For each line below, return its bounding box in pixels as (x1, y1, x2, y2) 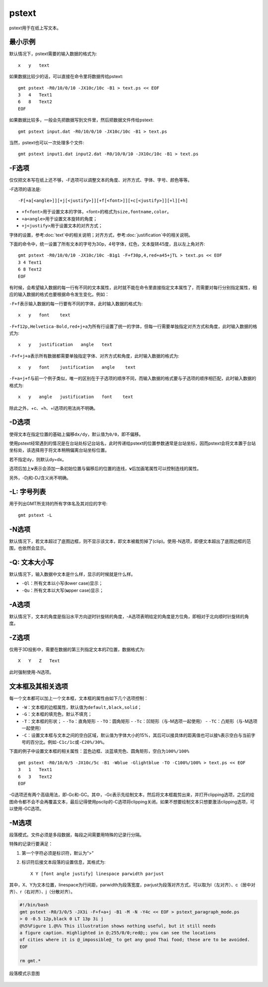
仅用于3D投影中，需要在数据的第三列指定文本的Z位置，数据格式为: (9, 646, 145, 652)
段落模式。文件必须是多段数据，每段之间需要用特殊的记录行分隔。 (9, 832, 144, 838)
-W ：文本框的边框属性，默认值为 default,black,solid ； (21, 704, 142, 710)
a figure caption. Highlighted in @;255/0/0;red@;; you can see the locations (19, 930, 216, 935)
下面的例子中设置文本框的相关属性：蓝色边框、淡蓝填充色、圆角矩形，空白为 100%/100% (9, 748, 190, 754)
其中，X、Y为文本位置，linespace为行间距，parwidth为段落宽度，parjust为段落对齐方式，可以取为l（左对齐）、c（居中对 (9, 882, 256, 888)
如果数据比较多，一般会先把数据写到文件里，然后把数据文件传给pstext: (9, 117, 154, 123)
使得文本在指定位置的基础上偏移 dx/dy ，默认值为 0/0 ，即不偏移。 (9, 431, 143, 437)
